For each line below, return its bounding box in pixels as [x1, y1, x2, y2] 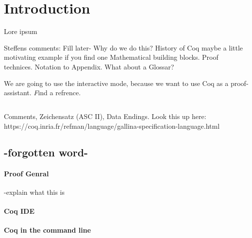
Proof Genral [4, 168, 49, 178]
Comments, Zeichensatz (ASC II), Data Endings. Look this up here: [4, 111, 206, 121]
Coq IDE [4, 206, 35, 216]
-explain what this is [4, 187, 65, 197]
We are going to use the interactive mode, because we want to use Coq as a [4, 78, 229, 88]
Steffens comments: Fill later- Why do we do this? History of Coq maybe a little [4, 42, 243, 52]
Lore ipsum [4, 26, 37, 36]
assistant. [4, 87, 32, 98]
